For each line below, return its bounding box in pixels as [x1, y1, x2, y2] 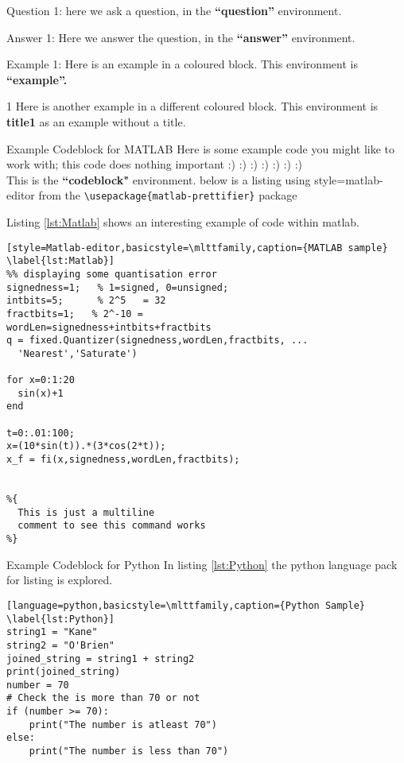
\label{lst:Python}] [6, 613, 115, 625]
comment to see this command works [17, 520, 206, 532]
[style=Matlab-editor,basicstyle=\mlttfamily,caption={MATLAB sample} [6, 242, 388, 254]
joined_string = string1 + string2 [6, 653, 195, 664]
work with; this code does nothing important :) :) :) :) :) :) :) [6, 156, 303, 172]
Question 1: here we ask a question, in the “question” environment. [6, 2, 342, 18]
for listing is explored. [6, 571, 113, 588]
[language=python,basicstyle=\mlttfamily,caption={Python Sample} [6, 599, 366, 611]
